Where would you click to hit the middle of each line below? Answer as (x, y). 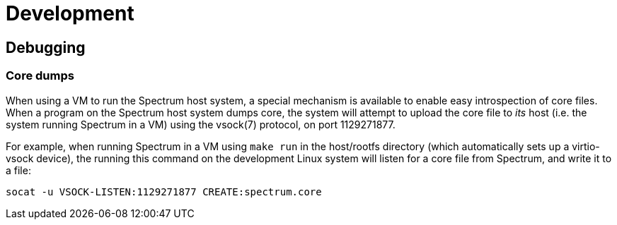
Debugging (46, 47)
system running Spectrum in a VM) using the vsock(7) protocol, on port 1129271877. (201, 124)
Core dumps (40, 76)
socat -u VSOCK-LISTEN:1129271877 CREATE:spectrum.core (164, 191)
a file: (18, 170)
